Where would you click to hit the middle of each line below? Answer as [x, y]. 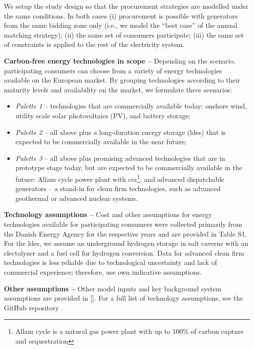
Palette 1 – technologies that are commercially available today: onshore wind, [131, 106]
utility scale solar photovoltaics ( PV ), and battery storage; [103, 115]
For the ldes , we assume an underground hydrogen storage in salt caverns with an [126, 243]
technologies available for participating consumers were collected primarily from [123, 224]
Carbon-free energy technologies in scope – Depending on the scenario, [120, 60]
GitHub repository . [34, 307]
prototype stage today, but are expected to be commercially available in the [129, 167]
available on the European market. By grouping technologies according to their [122, 80]
